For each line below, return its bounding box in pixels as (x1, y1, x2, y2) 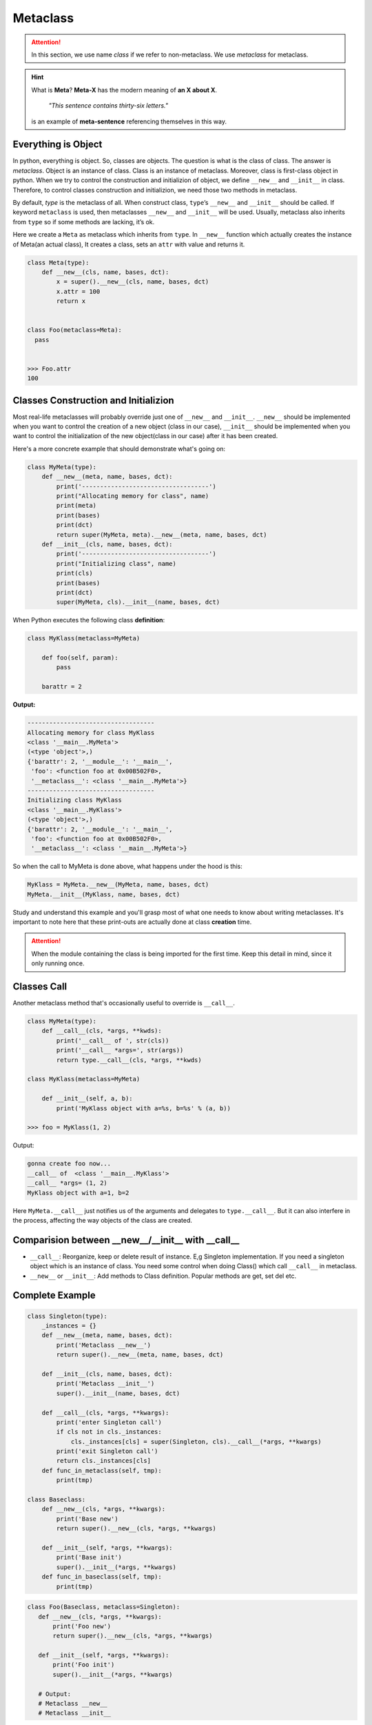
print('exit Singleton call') (56, 1448, 158, 1455)
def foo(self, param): (41, 654, 118, 662)
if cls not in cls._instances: (56, 1428, 162, 1436)
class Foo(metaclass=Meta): (27, 326, 122, 334)
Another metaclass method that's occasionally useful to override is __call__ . (12, 999, 236, 1007)
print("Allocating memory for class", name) (56, 492, 209, 500)
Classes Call (12, 980, 68, 993)
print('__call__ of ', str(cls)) (56, 1036, 169, 1045)
